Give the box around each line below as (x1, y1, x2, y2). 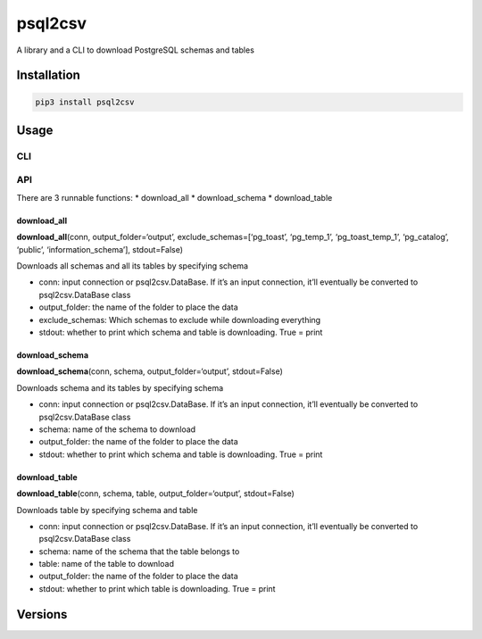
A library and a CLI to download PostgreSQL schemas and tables (16, 45, 254, 55)
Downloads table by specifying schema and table (16, 504, 198, 515)
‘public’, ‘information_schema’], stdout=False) (16, 244, 183, 254)
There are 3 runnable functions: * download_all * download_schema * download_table (16, 192, 333, 203)
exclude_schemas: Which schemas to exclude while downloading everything (38, 314, 321, 325)
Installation (16, 68, 80, 83)
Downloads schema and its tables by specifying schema (16, 382, 224, 393)
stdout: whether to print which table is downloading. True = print (38, 583, 276, 593)
